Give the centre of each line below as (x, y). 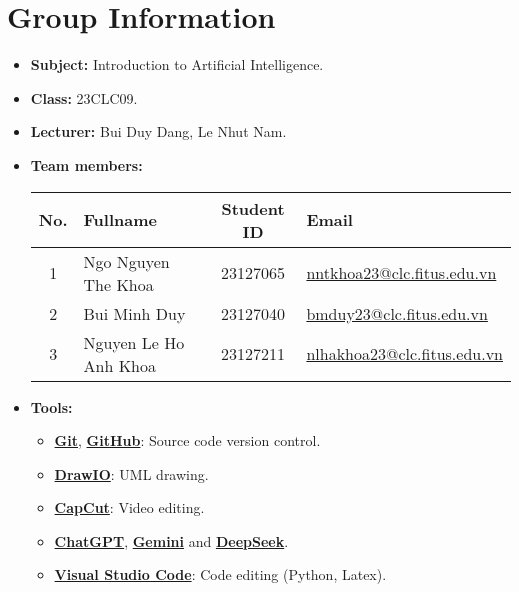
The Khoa (118, 284)
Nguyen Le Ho (134, 342)
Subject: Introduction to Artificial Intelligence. (177, 64)
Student (253, 208)
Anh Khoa (119, 365)
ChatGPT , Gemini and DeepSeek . (171, 540)
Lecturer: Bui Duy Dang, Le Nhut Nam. (158, 131)
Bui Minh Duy (134, 313)
